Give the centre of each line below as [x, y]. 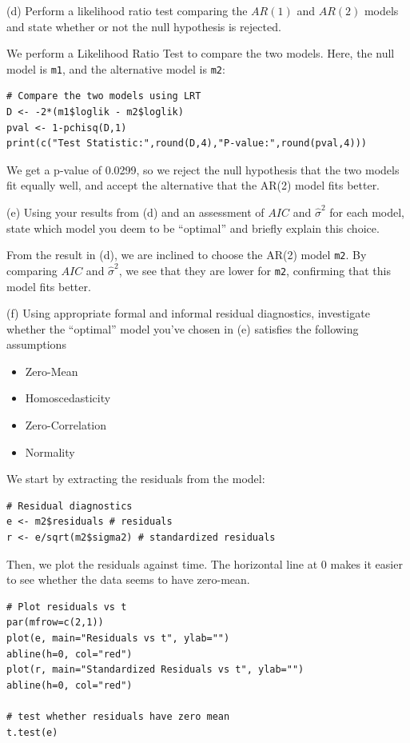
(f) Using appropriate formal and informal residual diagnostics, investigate [188, 313]
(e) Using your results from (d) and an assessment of [135, 212]
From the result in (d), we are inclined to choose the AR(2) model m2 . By [187, 255]
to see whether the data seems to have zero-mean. [128, 579]
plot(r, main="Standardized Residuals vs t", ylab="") [155, 670]
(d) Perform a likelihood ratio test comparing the [127, 10]
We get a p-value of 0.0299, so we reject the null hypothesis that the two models [203, 169]
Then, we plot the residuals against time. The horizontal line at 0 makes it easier [205, 563]
